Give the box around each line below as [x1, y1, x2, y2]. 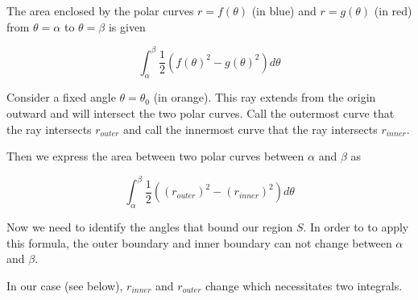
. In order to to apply [303, 219, 409, 235]
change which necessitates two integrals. [205, 277, 403, 294]
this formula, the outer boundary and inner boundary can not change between [6, 234, 392, 251]
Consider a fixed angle [6, 89, 116, 106]
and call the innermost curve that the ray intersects [122, 120, 378, 137]
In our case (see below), [6, 277, 123, 294]
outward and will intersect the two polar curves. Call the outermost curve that [6, 105, 395, 122]
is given [108, 18, 146, 35]
